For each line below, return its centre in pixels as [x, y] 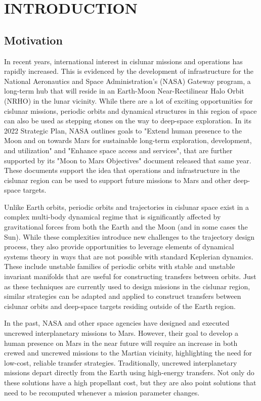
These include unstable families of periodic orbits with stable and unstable [120, 266]
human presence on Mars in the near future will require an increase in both [121, 343]
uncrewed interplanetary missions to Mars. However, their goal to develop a [121, 333]
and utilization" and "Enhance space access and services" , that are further [118, 150]
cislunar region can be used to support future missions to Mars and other [118, 180]
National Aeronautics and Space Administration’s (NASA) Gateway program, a [127, 81]
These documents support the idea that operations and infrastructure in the [122, 170]
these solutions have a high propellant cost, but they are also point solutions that [130, 382]
